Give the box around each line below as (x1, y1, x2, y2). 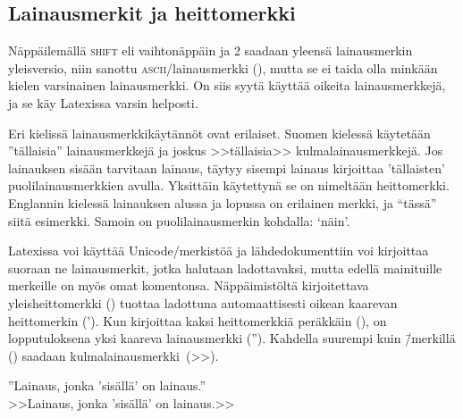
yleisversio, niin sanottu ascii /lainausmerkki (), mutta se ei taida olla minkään (8, 58, 438, 77)
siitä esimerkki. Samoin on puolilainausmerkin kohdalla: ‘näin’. (8, 211, 350, 230)
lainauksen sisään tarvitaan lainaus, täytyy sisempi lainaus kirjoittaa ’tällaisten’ (8, 158, 445, 177)
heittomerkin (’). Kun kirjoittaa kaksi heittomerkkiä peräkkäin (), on (8, 311, 387, 330)
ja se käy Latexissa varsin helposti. (8, 93, 198, 112)
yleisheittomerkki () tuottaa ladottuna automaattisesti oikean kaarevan (8, 293, 398, 312)
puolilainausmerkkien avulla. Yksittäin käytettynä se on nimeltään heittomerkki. (8, 176, 450, 195)
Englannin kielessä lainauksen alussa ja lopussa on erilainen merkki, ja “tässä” (8, 193, 437, 212)
